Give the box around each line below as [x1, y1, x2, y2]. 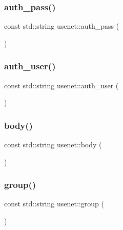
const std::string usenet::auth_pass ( [4, 21, 119, 31]
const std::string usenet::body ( [4, 139, 102, 150]
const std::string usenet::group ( [4, 198, 104, 209]
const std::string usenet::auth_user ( [4, 80, 119, 90]
